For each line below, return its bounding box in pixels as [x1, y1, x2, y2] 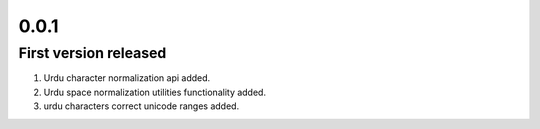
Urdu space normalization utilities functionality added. [43, 86, 267, 98]
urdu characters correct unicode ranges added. [43, 100, 240, 112]
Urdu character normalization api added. [43, 72, 211, 84]
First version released [18, 44, 167, 62]
